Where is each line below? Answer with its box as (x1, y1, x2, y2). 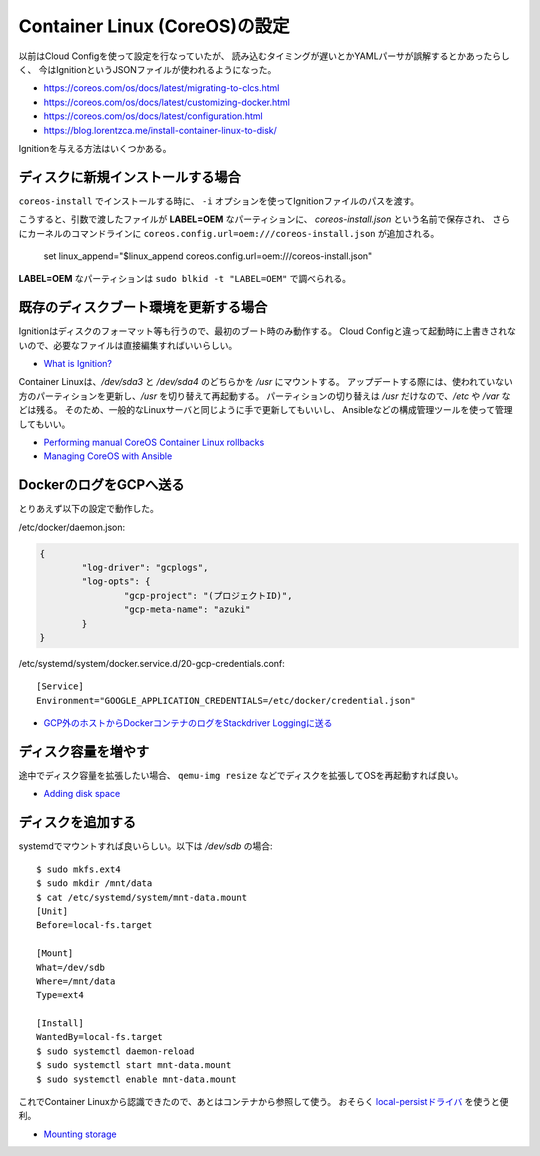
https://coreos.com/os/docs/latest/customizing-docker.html (43, 96, 290, 108)
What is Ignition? (43, 358, 112, 370)
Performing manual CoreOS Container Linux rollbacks (43, 436, 265, 448)
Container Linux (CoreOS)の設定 (18, 15, 290, 37)
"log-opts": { (81, 576, 151, 587)
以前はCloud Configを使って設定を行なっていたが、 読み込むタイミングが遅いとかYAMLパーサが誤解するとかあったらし (18, 50, 510, 62)
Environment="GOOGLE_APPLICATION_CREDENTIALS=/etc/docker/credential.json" (36, 695, 416, 706)
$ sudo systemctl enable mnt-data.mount (36, 1073, 237, 1085)
